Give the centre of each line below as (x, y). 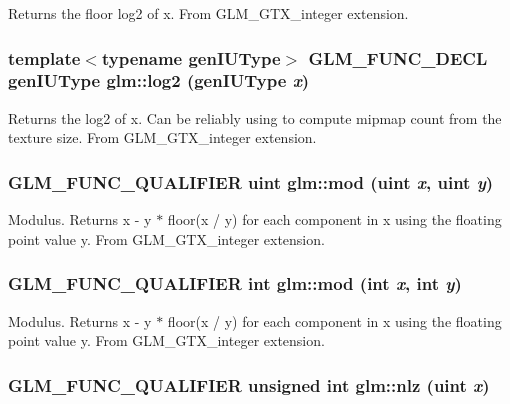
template (44, 57)
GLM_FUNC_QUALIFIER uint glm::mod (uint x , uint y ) (251, 181)
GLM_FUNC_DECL (398, 57)
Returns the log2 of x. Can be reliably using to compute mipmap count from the (255, 117)
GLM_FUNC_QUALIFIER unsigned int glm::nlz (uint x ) (249, 384)
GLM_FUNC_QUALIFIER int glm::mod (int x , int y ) (235, 283)
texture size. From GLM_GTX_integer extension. (162, 137)
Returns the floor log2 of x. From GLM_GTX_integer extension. (208, 13)
